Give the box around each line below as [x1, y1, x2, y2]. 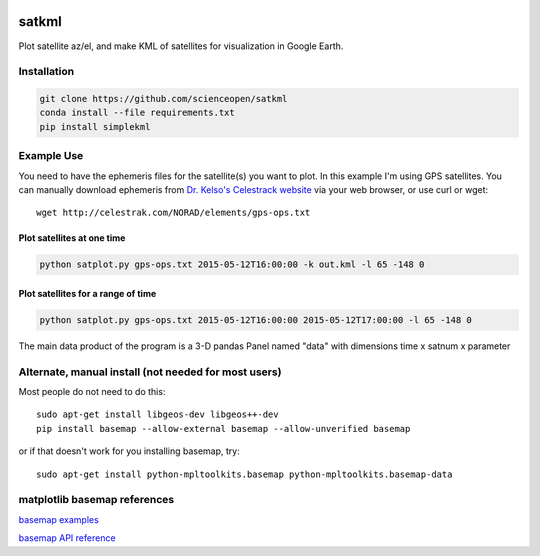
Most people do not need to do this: [18, 386, 166, 398]
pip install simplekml [39, 121, 151, 132]
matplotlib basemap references [18, 493, 175, 507]
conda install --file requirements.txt [39, 107, 235, 119]
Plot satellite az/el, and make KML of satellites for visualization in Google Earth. [18, 40, 344, 52]
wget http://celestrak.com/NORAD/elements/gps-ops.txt [36, 207, 311, 219]
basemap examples [18, 513, 99, 525]
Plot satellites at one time [18, 232, 126, 244]
